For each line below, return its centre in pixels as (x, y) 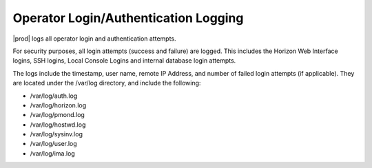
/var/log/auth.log (54, 96)
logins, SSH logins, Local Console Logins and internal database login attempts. (124, 61)
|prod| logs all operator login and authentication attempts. (94, 39)
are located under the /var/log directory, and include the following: (107, 83)
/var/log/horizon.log (58, 105)
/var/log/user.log (53, 144)
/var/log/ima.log (52, 153)
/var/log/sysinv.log (56, 134)
